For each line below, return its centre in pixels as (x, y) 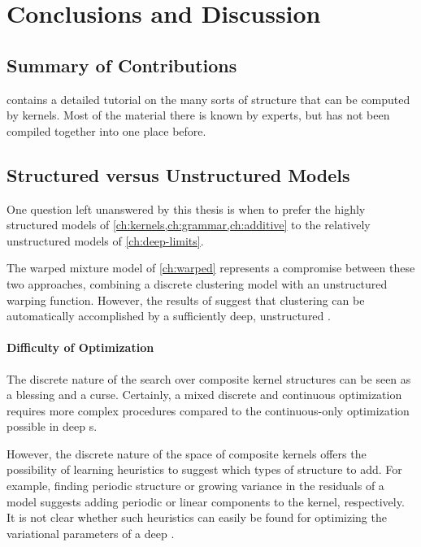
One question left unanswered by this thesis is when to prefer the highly (186, 208)
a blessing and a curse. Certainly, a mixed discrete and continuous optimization (204, 395)
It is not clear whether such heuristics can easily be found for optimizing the (197, 517)
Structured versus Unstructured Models (178, 174)
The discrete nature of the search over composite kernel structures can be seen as (209, 378)
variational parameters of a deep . (91, 533)
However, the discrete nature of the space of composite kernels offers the (187, 453)
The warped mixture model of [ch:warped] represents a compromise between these (211, 268)
